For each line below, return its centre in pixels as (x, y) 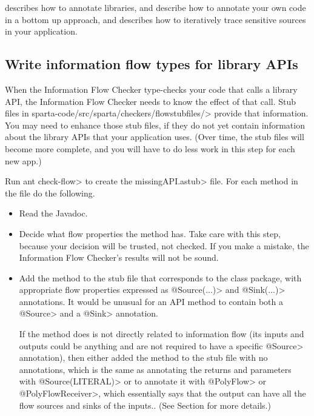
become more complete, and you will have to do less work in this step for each (150, 148)
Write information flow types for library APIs (152, 64)
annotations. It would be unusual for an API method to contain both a (151, 301)
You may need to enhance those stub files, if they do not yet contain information (155, 125)
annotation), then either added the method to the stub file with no (143, 357)
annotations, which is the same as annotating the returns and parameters (155, 369)
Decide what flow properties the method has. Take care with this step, (150, 233)
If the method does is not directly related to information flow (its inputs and (162, 334)
